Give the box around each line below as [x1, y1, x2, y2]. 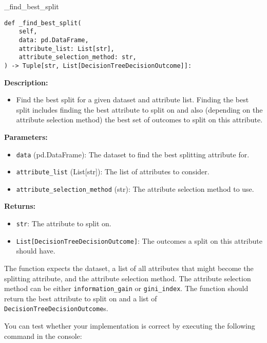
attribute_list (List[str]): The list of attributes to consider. [16, 166, 209, 177]
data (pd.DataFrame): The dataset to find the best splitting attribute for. [16, 149, 250, 159]
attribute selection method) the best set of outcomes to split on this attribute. [16, 114, 263, 125]
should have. [16, 245, 55, 256]
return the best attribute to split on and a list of [4, 293, 157, 303]
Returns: [4, 201, 36, 211]
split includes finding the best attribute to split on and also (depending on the [16, 104, 263, 115]
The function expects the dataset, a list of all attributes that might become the [4, 262, 254, 273]
